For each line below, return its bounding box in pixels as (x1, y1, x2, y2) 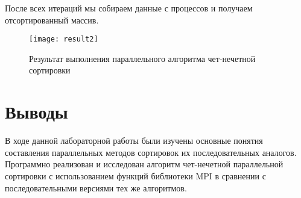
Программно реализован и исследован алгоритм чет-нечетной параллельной (5, 158, 284, 170)
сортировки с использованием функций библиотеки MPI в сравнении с (5, 169, 266, 182)
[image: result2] (29, 35, 98, 44)
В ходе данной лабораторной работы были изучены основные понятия (5, 134, 263, 147)
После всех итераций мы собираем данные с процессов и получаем (5, 2, 253, 14)
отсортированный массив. (5, 13, 99, 26)
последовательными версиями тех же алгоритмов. (5, 181, 187, 194)
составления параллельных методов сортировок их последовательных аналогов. (5, 146, 297, 158)
